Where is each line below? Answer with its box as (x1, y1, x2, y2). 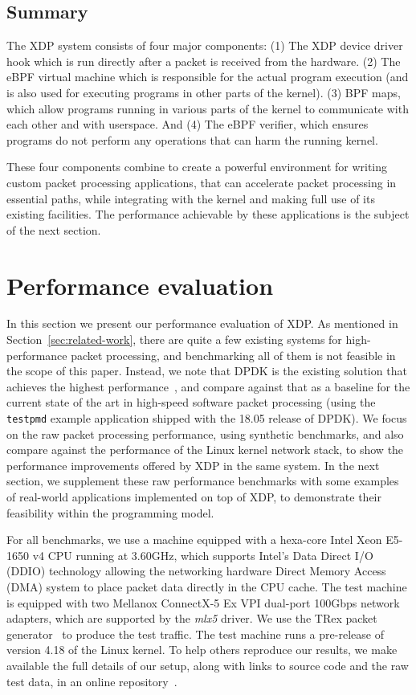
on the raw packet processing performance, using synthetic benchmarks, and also (6, 425, 404, 442)
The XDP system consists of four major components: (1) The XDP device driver (6, 37, 403, 54)
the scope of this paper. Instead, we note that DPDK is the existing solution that (6, 362, 407, 379)
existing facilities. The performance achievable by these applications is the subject (6, 206, 410, 223)
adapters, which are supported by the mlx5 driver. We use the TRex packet (6, 610, 377, 627)
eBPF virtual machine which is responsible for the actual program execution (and (6, 68, 409, 85)
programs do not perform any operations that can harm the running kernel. (6, 131, 378, 148)
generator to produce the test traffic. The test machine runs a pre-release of (6, 625, 384, 642)
